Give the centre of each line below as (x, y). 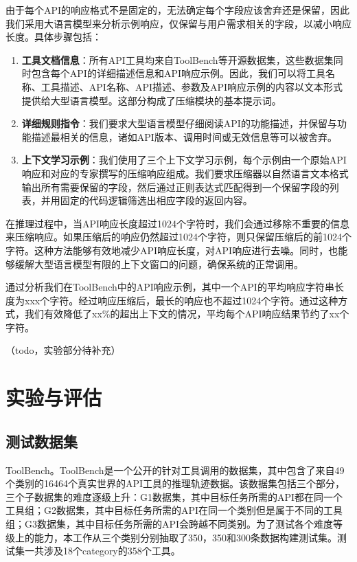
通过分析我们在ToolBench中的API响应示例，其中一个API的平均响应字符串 (170, 287)
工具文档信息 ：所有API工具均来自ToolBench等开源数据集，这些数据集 (177, 59)
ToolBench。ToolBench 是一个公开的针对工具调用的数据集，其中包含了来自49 (175, 470)
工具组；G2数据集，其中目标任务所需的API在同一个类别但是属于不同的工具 (174, 510)
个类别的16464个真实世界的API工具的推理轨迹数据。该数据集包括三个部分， (175, 483)
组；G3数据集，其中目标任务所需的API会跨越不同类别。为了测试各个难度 (170, 524)
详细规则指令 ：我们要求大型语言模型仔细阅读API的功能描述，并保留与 (179, 123)
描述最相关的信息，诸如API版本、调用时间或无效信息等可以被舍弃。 (184, 136)
